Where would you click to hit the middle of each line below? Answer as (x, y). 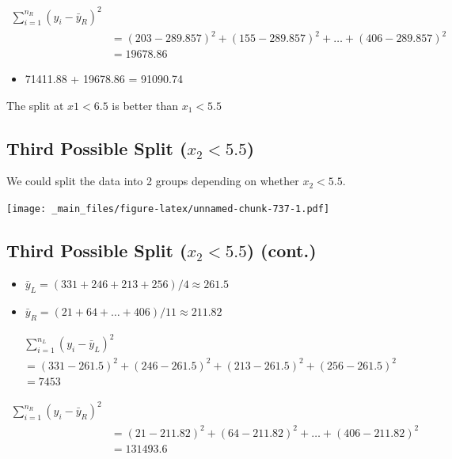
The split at (35, 105)
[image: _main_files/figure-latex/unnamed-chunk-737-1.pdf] (168, 209)
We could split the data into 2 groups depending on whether (153, 181)
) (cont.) (281, 250)
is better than (145, 105)
